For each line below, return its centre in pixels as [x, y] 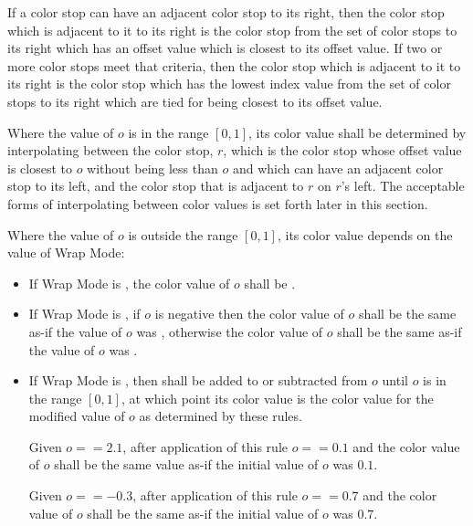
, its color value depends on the [365, 234]
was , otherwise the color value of [230, 331]
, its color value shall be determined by [357, 132]
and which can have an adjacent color [338, 168]
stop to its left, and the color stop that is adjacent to [156, 186]
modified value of [77, 416]
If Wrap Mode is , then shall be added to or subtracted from [198, 380]
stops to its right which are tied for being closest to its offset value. [195, 101]
